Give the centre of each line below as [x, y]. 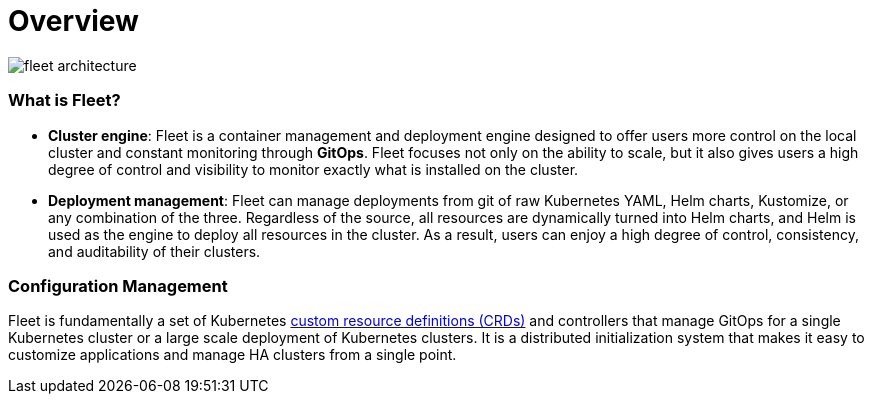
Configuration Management [118, 285]
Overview [73, 21]
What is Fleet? [64, 100]
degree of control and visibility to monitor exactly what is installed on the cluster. [313, 169]
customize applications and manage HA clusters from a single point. [232, 355]
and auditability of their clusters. [154, 251]
